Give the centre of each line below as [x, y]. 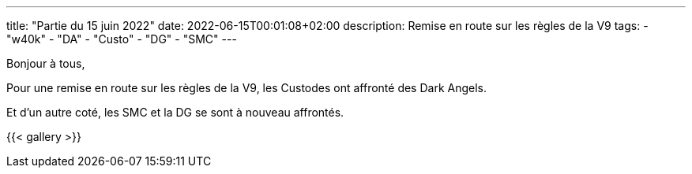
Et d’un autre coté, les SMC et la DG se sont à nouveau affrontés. [175, 112]
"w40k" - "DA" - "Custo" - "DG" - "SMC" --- [122, 39]
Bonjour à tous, [46, 63]
